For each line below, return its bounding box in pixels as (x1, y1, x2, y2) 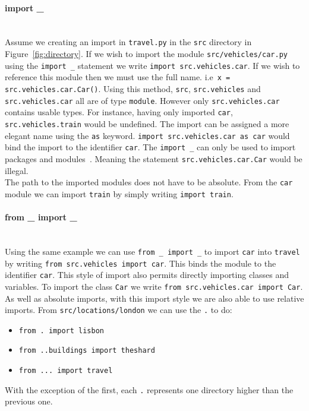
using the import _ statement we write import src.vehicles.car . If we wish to (5, 59, 300, 71)
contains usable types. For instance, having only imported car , (5, 106, 233, 118)
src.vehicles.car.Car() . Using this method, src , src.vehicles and (5, 83, 261, 95)
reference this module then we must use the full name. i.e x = (5, 71, 231, 83)
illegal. (5, 164, 29, 176)
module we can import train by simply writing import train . (5, 187, 234, 200)
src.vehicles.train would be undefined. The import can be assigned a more (5, 117, 289, 129)
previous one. (5, 395, 53, 407)
